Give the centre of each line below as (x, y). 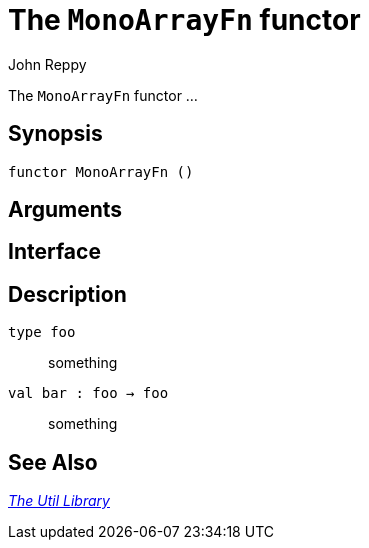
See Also (53, 462)
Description (67, 294)
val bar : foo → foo (88, 393)
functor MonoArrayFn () (101, 171)
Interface (54, 252)
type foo (42, 332)
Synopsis (55, 134)
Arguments (65, 210)
